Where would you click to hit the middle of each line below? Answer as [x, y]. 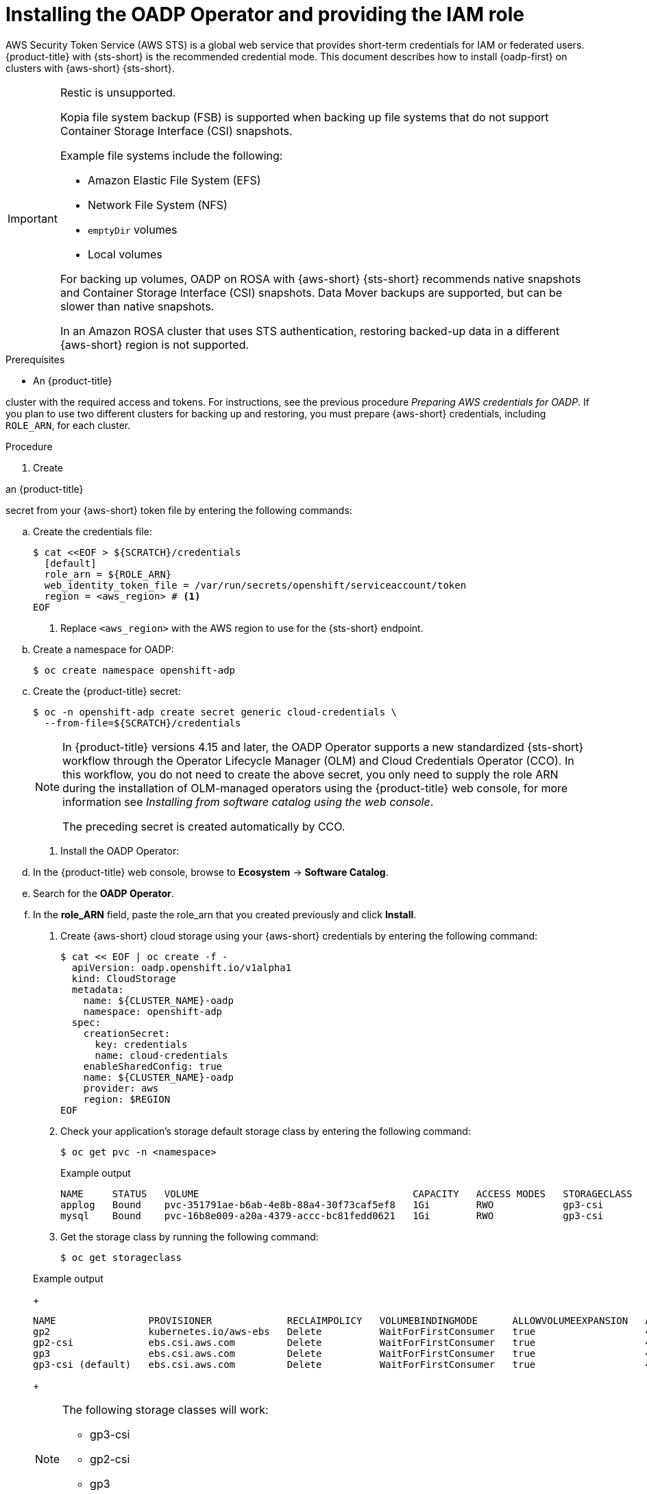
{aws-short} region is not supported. [155, 344]
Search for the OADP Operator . [103, 893]
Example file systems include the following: [171, 155]
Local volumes [125, 254]
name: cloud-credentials [161, 1055]
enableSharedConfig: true [153, 1066]
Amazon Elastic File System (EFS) [174, 180]
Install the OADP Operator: [120, 850]
